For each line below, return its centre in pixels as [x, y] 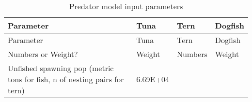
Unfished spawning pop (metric [61, 68]
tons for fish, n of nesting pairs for [66, 79]
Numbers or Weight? [43, 54]
